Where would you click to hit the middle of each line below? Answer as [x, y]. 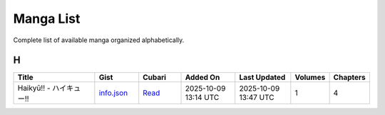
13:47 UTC [257, 98]
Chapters [350, 77]
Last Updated [262, 77]
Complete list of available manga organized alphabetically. [99, 40]
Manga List [47, 19]
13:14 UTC [202, 98]
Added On [202, 77]
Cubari [155, 77]
